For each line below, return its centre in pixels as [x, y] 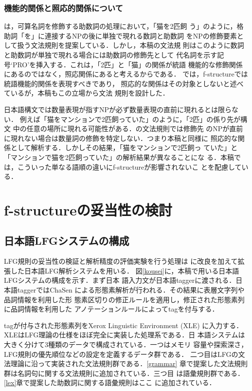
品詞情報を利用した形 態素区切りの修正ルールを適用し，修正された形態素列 [124, 299]
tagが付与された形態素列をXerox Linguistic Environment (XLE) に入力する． [124, 325]
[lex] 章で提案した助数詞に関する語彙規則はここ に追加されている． [110, 382]
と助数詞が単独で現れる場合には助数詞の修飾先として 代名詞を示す [111, 55]
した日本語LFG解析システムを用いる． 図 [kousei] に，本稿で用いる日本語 [125, 270]
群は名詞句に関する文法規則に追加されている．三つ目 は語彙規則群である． [124, 373]
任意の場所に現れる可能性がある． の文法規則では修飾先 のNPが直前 [135, 128]
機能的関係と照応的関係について [63, 8]
